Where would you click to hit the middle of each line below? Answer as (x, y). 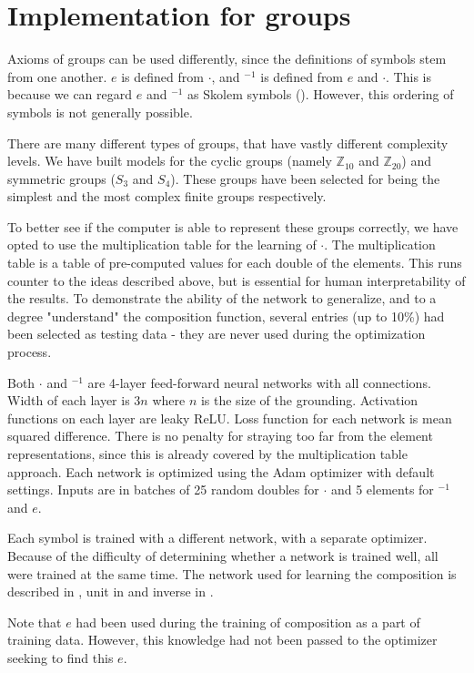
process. (30, 352)
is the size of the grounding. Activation (309, 400)
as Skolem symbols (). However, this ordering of (321, 94)
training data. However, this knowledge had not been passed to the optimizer (222, 640)
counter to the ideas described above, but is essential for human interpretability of (237, 280)
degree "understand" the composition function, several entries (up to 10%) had (226, 316)
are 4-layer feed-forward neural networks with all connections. (259, 382)
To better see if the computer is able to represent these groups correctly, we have (233, 226)
